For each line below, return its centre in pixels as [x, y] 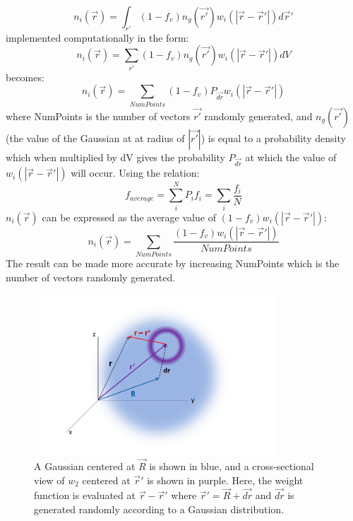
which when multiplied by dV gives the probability [115, 157]
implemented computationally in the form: [97, 37]
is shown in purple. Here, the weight [225, 480]
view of [49, 480]
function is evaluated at [85, 495]
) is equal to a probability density [273, 137]
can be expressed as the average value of [129, 217]
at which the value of [291, 157]
